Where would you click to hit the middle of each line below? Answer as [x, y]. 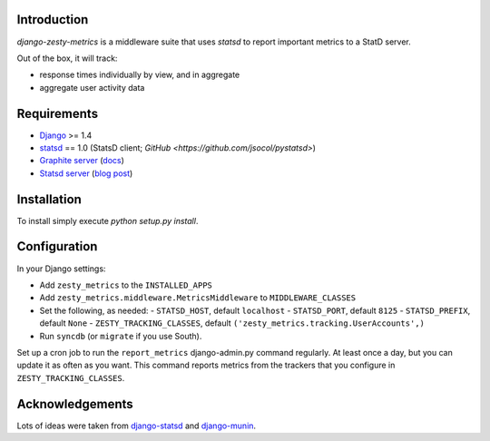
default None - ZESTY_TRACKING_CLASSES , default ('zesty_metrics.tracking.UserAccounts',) [232, 323]
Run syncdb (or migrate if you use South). [121, 336]
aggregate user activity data [92, 87]
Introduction [53, 20]
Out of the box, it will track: [67, 58]
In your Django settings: [61, 269]
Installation [49, 199]
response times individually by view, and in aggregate [140, 75]
